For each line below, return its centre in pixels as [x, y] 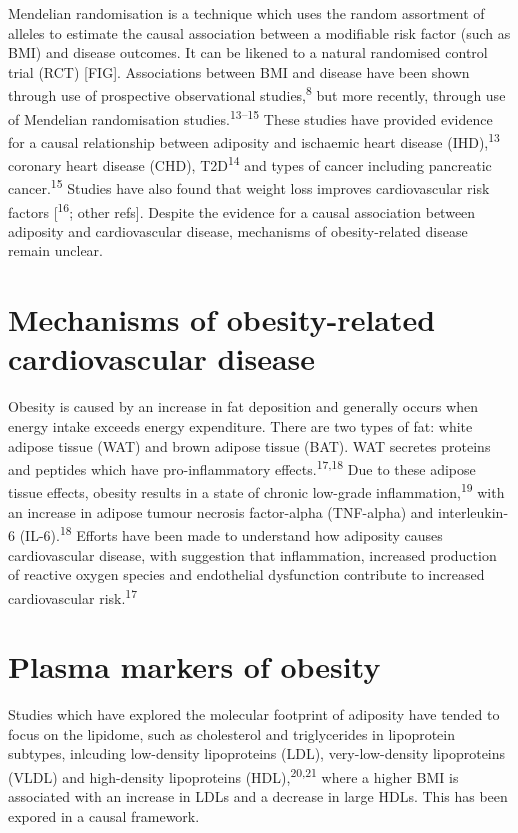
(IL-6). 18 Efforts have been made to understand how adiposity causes [231, 533]
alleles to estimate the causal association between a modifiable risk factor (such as [259, 32]
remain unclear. [55, 250]
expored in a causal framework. [104, 815]
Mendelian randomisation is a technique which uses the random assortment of [246, 13]
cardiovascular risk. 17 [73, 596]
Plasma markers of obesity [194, 666]
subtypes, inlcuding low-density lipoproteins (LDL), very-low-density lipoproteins [257, 753]
